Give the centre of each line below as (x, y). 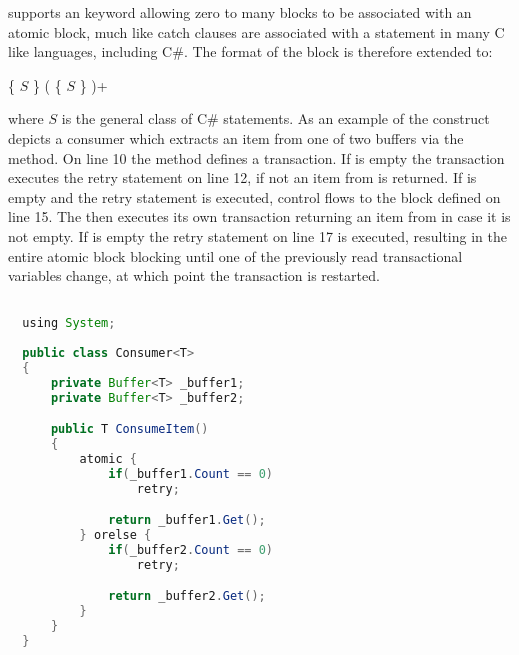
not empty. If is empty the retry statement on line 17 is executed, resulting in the (257, 235)
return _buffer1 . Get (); (187, 520)
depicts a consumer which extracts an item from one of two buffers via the (236, 137)
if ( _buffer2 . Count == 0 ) (190, 550)
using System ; (69, 323)
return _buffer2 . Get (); (187, 596)
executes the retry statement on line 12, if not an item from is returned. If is (242, 177)
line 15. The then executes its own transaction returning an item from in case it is (259, 216)
